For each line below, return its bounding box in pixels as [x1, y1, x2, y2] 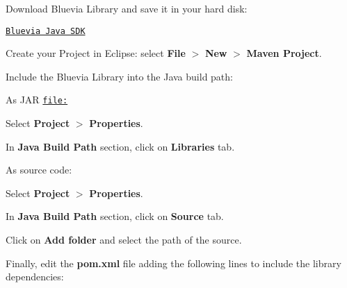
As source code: [6, 162, 72, 177]
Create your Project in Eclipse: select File [6, 46, 186, 60]
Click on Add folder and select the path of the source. [6, 232, 242, 247]
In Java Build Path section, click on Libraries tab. [6, 139, 235, 153]
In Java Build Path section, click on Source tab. [6, 209, 224, 223]
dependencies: [6, 269, 64, 284]
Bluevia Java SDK [6, 26, 86, 36]
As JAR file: [6, 92, 68, 107]
